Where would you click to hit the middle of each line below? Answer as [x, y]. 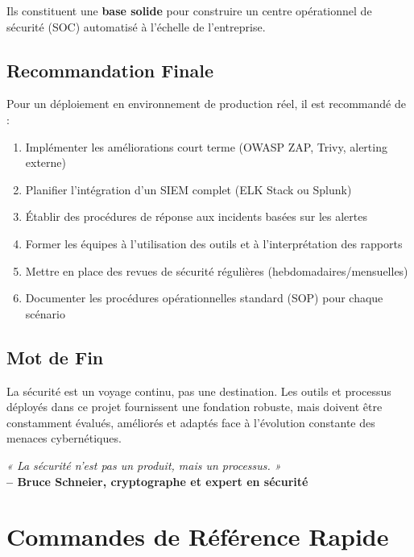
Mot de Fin [55, 357]
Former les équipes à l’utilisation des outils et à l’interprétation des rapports [214, 243]
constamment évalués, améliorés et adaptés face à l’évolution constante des [191, 422]
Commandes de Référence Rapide [198, 536]
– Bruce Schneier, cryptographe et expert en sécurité [157, 481]
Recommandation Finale [110, 70]
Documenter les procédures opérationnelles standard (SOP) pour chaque [204, 298]
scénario [45, 313]
